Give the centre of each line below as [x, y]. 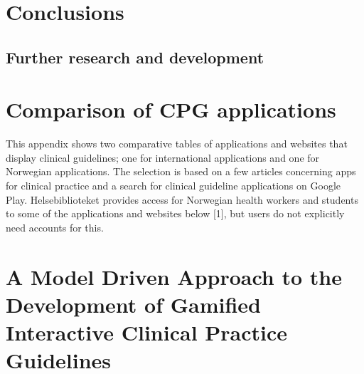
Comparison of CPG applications [171, 109]
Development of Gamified [133, 304]
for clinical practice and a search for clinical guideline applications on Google [173, 186]
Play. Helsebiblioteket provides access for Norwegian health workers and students [182, 199]
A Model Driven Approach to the [174, 276]
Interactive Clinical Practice [147, 332]
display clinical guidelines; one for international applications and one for [163, 157]
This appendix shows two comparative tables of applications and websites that [177, 144]
